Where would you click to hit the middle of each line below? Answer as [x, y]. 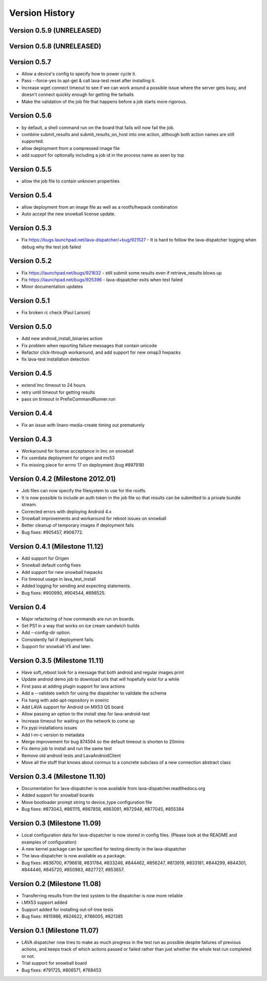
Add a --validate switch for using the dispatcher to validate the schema [94, 693]
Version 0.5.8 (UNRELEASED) [55, 46]
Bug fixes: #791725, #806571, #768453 [61, 970]
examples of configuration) [49, 842]
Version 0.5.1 [30, 301]
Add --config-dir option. [46, 633]
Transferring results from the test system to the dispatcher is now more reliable [102, 895]
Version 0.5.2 [30, 261]
